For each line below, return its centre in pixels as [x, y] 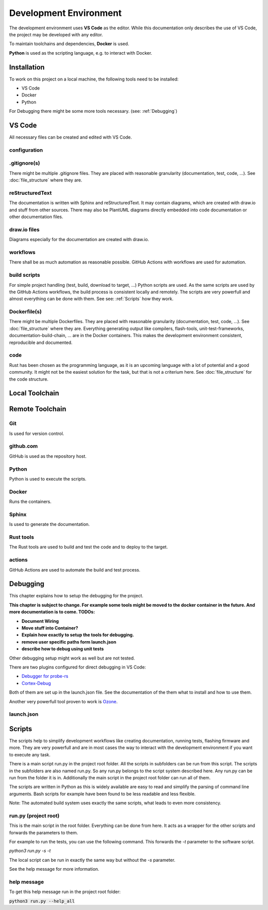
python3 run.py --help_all [42, 901]
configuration [26, 150]
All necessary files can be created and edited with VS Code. [71, 137]
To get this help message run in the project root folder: [65, 892]
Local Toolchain [34, 393]
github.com [24, 446]
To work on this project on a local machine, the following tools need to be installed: [94, 79]
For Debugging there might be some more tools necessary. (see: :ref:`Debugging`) [93, 111]
